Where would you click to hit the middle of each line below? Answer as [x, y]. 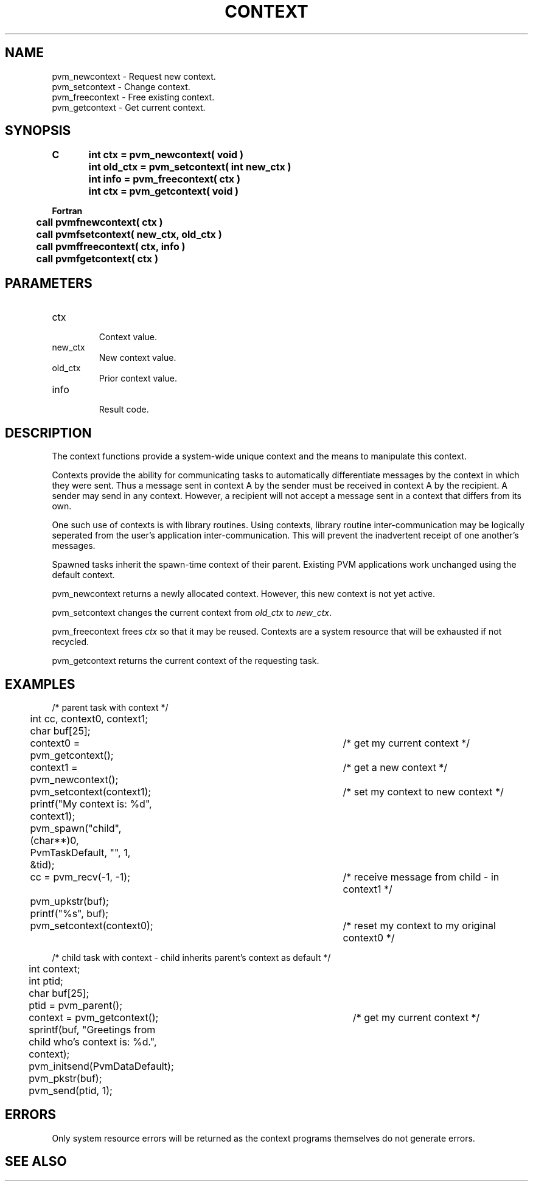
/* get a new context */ [395, 767]
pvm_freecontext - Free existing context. [133, 97]
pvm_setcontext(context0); [92, 925]
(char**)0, [54, 840]
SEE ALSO [36, 1162]
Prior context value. [138, 378]
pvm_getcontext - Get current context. [129, 107]
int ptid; [46, 981]
